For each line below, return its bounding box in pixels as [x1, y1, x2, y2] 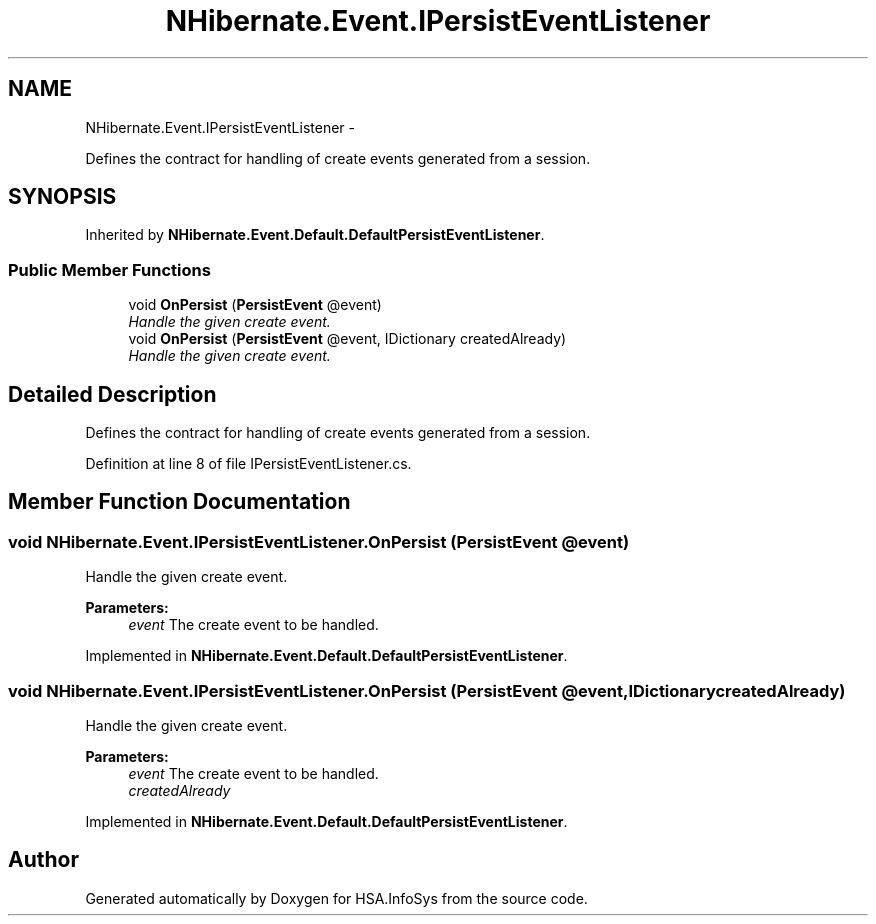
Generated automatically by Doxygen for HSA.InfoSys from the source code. [85, 889, 588, 907]
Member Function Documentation [8, 489, 351, 515]
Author [8, 847, 79, 873]
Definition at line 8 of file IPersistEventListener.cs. [85, 455, 412, 473]
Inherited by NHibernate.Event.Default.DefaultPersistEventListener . [85, 226, 545, 244]
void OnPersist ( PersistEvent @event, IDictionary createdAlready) [128, 330, 567, 348]
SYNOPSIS [8, 184, 117, 210]
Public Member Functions [8, 259, 211, 280]
